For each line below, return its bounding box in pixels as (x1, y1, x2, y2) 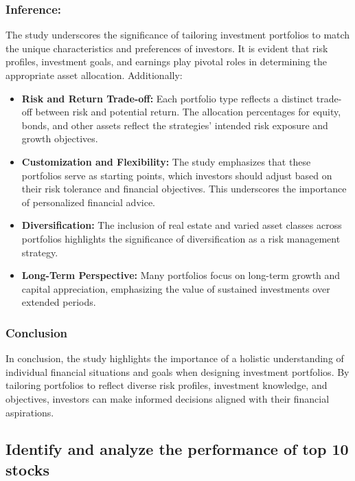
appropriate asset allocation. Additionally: (5, 68, 183, 82)
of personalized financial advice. (21, 194, 155, 209)
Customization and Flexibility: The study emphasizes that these (21, 154, 311, 168)
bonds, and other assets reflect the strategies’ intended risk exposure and (21, 118, 328, 132)
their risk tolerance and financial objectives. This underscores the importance (21, 181, 347, 196)
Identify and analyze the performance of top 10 (5, 438, 349, 460)
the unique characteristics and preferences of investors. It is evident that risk (5, 41, 328, 55)
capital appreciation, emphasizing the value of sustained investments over (21, 281, 330, 295)
